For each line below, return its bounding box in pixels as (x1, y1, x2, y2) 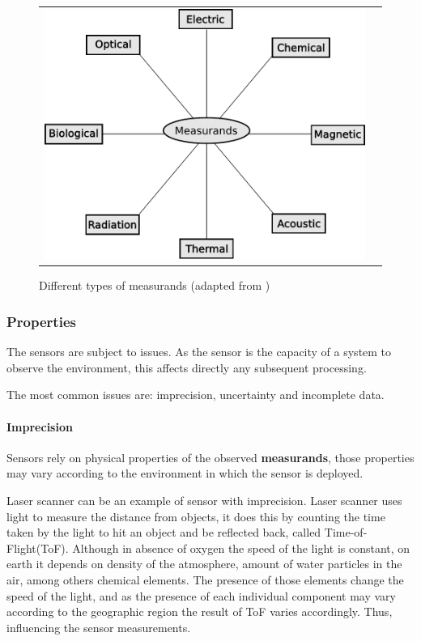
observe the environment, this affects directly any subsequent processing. (6, 359, 367, 376)
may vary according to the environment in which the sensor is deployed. (6, 465, 364, 482)
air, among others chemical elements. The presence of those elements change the (6, 571, 404, 588)
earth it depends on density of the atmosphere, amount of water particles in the (6, 555, 402, 572)
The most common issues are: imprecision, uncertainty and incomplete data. (6, 386, 385, 403)
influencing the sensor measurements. (6, 618, 191, 635)
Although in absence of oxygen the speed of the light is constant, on (72, 539, 410, 556)
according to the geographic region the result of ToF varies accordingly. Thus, (6, 603, 393, 620)
